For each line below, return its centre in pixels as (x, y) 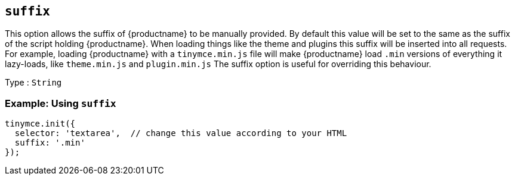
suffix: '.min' (50, 143)
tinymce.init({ (40, 124)
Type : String (33, 83)
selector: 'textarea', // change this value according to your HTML (181, 133)
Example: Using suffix (61, 103)
